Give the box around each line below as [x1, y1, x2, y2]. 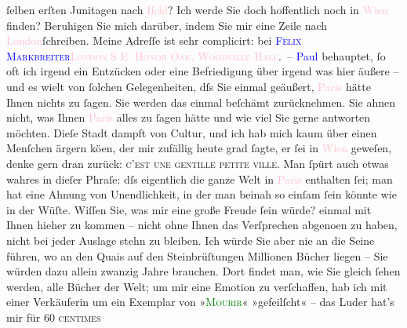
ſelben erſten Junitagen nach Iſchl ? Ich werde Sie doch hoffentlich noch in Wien [6, 2, 388, 17]
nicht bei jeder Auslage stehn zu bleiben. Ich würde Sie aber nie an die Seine [6, 231, 375, 248]
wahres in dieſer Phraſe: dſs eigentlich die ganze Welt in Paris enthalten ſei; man [6, 170, 393, 187]
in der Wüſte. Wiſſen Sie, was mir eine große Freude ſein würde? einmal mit [6, 201, 372, 217]
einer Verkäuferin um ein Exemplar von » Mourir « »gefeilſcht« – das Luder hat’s [6, 293, 394, 310]
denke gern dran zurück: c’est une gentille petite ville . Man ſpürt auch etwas [6, 155, 389, 171]
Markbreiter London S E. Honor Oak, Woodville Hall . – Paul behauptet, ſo [6, 47, 386, 64]
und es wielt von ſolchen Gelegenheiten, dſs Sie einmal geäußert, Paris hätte [6, 78, 371, 94]
